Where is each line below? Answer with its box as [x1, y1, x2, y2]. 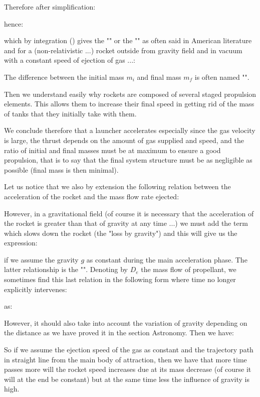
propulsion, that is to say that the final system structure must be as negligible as [4, 155, 252, 165]
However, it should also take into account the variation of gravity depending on [4, 317, 247, 328]
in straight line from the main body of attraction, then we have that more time [4, 354, 247, 364]
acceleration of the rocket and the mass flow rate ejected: [4, 191, 179, 201]
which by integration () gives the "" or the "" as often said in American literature [4, 35, 252, 46]
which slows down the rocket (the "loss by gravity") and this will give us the [4, 227, 237, 238]
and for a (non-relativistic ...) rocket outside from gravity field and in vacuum [4, 45, 242, 55]
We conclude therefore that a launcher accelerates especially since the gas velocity [4, 125, 255, 136]
